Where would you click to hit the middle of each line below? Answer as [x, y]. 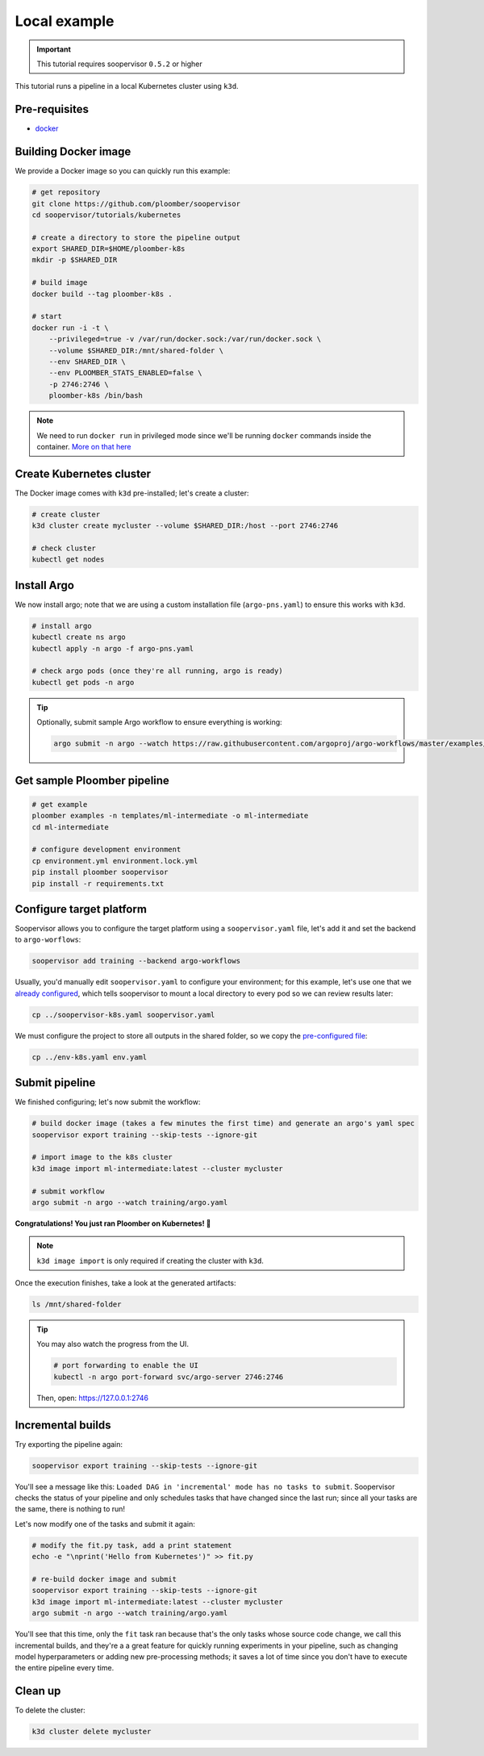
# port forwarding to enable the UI [126, 1365]
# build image [60, 283]
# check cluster [64, 548]
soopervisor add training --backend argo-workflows [136, 961]
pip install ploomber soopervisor [100, 872]
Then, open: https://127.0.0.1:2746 [93, 1398]
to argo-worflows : [48, 939]
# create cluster [66, 514]
